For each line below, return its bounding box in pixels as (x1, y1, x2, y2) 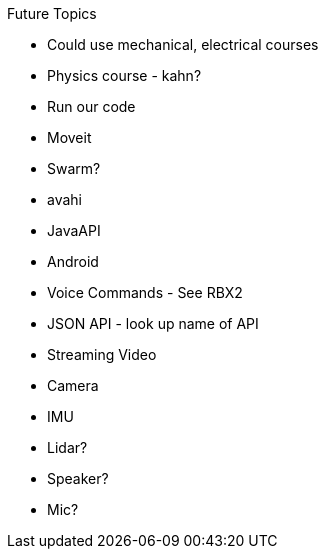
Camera (47, 377, 99, 394)
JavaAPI (47, 222, 101, 239)
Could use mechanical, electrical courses (47, 36, 319, 53)
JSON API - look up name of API (47, 315, 259, 332)
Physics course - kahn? (47, 67, 202, 84)
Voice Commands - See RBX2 (47, 284, 243, 301)
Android (47, 253, 99, 270)
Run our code (47, 98, 136, 115)
